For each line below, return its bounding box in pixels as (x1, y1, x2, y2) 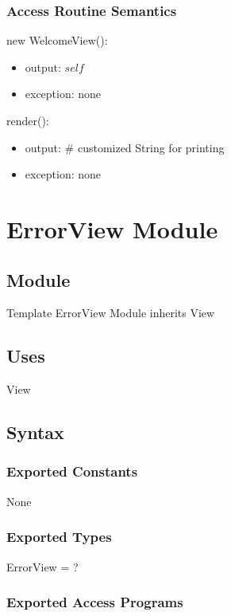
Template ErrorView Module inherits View (6, 304, 215, 321)
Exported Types (6, 527, 112, 547)
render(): (6, 112, 49, 128)
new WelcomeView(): (6, 32, 108, 49)
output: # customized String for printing (25, 139, 225, 155)
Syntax (6, 420, 64, 445)
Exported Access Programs (6, 592, 183, 612)
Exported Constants (6, 461, 138, 481)
